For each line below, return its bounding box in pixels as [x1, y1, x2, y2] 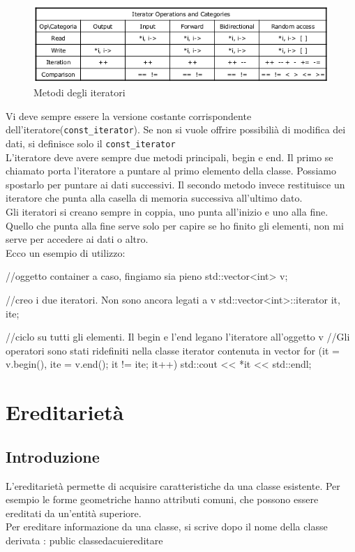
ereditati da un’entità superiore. [6, 505, 142, 520]
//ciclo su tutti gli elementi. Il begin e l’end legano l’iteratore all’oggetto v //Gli [6, 329, 350, 344]
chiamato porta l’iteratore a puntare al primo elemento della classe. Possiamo [6, 163, 336, 178]
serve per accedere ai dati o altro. [6, 232, 149, 246]
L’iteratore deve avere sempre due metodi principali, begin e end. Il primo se [6, 149, 333, 164]
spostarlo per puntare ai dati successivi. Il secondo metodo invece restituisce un [6, 177, 345, 191]
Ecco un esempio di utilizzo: [6, 245, 126, 260]
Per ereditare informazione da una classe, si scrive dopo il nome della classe [6, 519, 328, 534]
